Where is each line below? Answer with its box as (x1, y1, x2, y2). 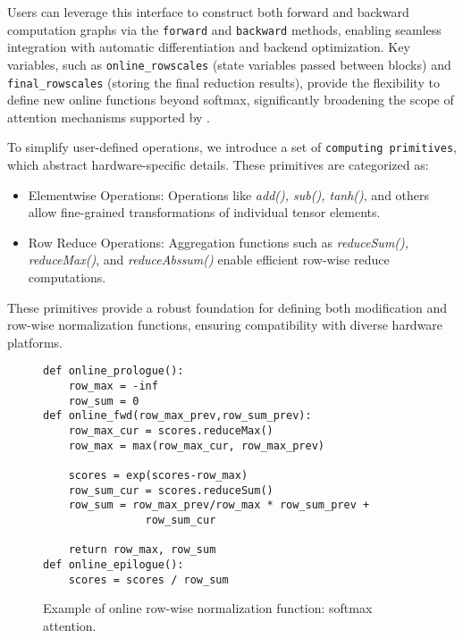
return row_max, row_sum (68, 543, 216, 557)
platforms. (7, 332, 63, 351)
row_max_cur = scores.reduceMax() (68, 424, 274, 437)
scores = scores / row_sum (68, 573, 229, 586)
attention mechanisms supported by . (7, 107, 210, 126)
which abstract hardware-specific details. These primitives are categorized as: (7, 155, 429, 173)
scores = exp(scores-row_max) (68, 468, 248, 482)
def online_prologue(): (43, 365, 184, 378)
